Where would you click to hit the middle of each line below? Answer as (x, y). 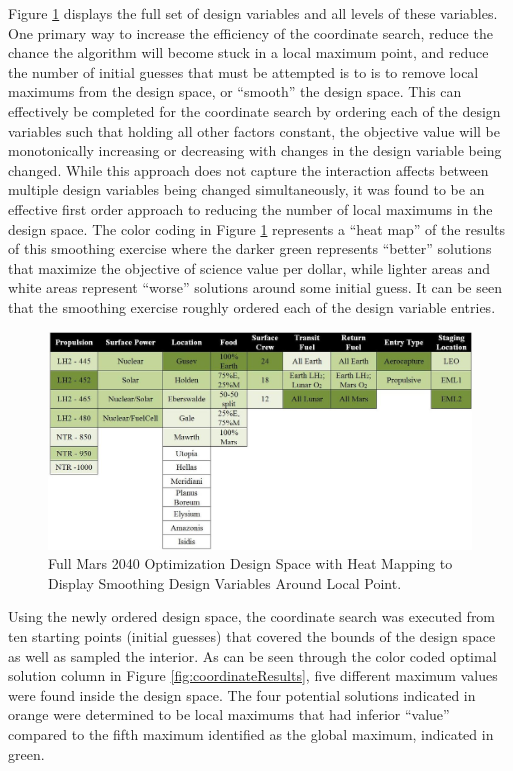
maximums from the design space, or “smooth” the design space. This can (235, 91)
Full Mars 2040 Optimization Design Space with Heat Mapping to (250, 563)
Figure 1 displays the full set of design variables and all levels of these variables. (253, 13)
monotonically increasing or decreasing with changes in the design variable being (255, 150)
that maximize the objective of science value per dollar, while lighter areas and (249, 267)
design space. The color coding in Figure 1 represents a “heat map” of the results (257, 228)
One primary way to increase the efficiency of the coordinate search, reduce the (250, 32)
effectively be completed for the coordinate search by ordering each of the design (254, 110)
